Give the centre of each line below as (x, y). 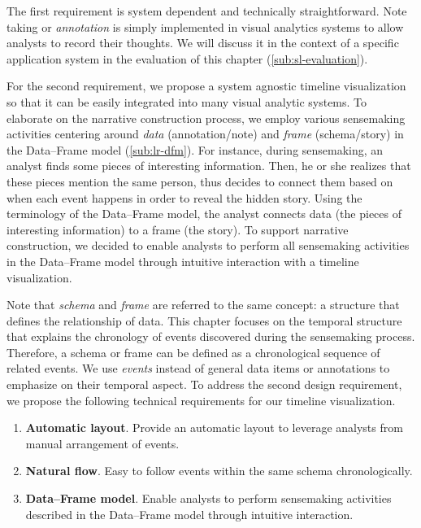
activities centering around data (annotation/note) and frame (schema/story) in (205, 134)
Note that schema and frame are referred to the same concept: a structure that (203, 305)
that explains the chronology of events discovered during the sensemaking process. (211, 336)
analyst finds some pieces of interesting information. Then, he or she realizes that (209, 166)
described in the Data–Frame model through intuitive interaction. (189, 514)
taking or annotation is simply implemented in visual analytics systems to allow (205, 26)
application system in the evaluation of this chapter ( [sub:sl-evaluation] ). (187, 58)
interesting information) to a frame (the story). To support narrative (178, 229)
